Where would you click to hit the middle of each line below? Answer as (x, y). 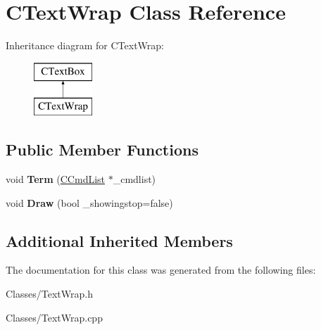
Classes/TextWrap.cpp (54, 317)
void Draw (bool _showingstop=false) (89, 202)
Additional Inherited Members (119, 240)
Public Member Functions (102, 150)
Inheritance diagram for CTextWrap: (85, 45)
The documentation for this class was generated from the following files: (161, 270)
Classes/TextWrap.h (49, 294)
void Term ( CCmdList (56, 179)
